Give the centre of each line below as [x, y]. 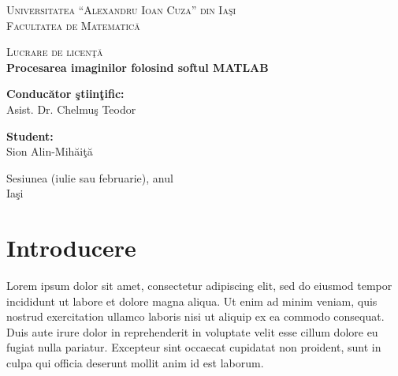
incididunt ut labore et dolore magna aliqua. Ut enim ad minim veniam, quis [192, 301]
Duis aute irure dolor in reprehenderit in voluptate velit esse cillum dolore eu [192, 331]
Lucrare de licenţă [55, 52]
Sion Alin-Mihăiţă [50, 151]
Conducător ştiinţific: [65, 94]
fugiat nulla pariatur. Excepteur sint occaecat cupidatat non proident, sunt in [194, 347]
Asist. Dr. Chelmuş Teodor [71, 109]
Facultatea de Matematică [73, 25]
